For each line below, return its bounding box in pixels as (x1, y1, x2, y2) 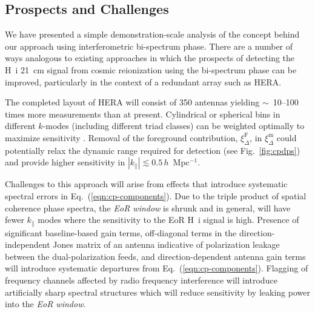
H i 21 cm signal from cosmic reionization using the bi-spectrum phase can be (5, 63, 297, 76)
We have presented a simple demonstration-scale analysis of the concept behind (5, 28, 300, 41)
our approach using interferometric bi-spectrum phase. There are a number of (5, 39, 293, 52)
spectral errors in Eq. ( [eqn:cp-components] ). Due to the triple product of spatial (5, 189, 307, 202)
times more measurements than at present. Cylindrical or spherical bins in (5, 107, 280, 120)
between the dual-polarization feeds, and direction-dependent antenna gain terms (5, 250, 306, 262)
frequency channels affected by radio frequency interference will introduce (5, 273, 277, 286)
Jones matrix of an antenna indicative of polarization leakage (53, 238, 280, 251)
